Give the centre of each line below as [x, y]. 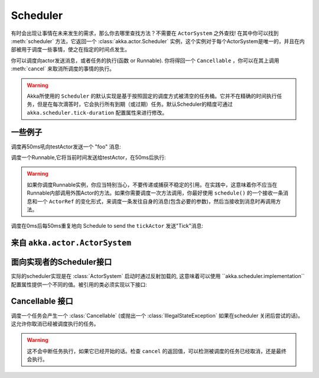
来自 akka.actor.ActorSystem [71, 243]
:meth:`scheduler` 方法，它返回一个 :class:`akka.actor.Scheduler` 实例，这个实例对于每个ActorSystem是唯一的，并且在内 [158, 41]
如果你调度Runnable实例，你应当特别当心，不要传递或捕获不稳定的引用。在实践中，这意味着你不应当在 [152, 185]
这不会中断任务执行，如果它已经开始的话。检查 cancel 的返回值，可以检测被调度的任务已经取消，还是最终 [157, 351]
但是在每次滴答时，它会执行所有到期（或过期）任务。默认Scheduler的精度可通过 [135, 104]
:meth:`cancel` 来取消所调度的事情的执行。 [63, 69]
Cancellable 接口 [42, 301]
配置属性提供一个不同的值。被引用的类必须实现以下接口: [79, 285]
